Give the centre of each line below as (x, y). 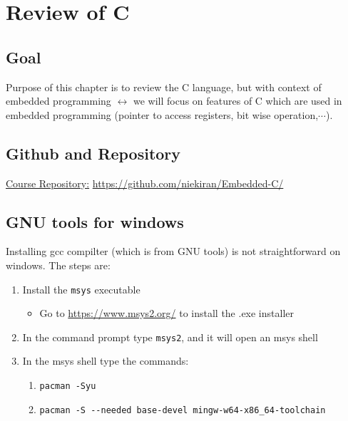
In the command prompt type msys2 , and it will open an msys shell (170, 337)
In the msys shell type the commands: (106, 361)
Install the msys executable (81, 289)
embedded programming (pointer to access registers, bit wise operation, (162, 114)
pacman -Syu (68, 386)
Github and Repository (93, 153)
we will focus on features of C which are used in (237, 101)
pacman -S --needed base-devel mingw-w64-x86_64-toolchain (183, 410)
